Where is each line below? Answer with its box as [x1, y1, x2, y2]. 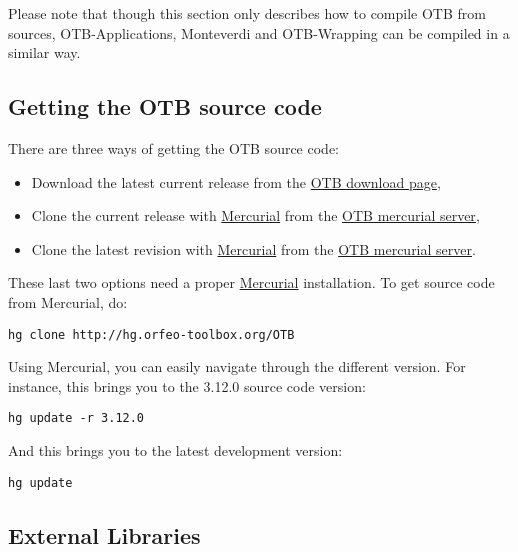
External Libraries [8, 519, 201, 550]
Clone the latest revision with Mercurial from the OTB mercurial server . [31, 238, 476, 259]
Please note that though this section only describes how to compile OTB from [8, 3, 486, 23]
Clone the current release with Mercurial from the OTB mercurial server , [31, 205, 480, 226]
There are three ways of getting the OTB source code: [8, 137, 340, 158]
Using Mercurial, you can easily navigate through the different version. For [8, 356, 466, 377]
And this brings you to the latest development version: [8, 440, 343, 461]
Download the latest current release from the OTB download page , [31, 171, 441, 192]
